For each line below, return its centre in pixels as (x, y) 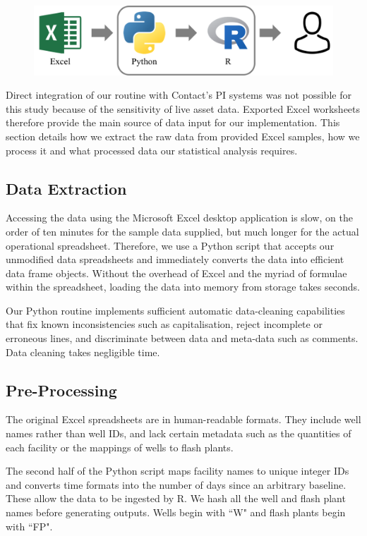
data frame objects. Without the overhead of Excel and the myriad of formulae (176, 273)
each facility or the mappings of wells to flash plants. (120, 447)
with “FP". (29, 526)
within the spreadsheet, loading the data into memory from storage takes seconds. (183, 287)
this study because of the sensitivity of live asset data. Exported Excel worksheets (183, 108)
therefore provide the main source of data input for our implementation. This (173, 122)
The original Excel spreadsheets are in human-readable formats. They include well (183, 419)
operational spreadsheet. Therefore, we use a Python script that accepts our (170, 245)
